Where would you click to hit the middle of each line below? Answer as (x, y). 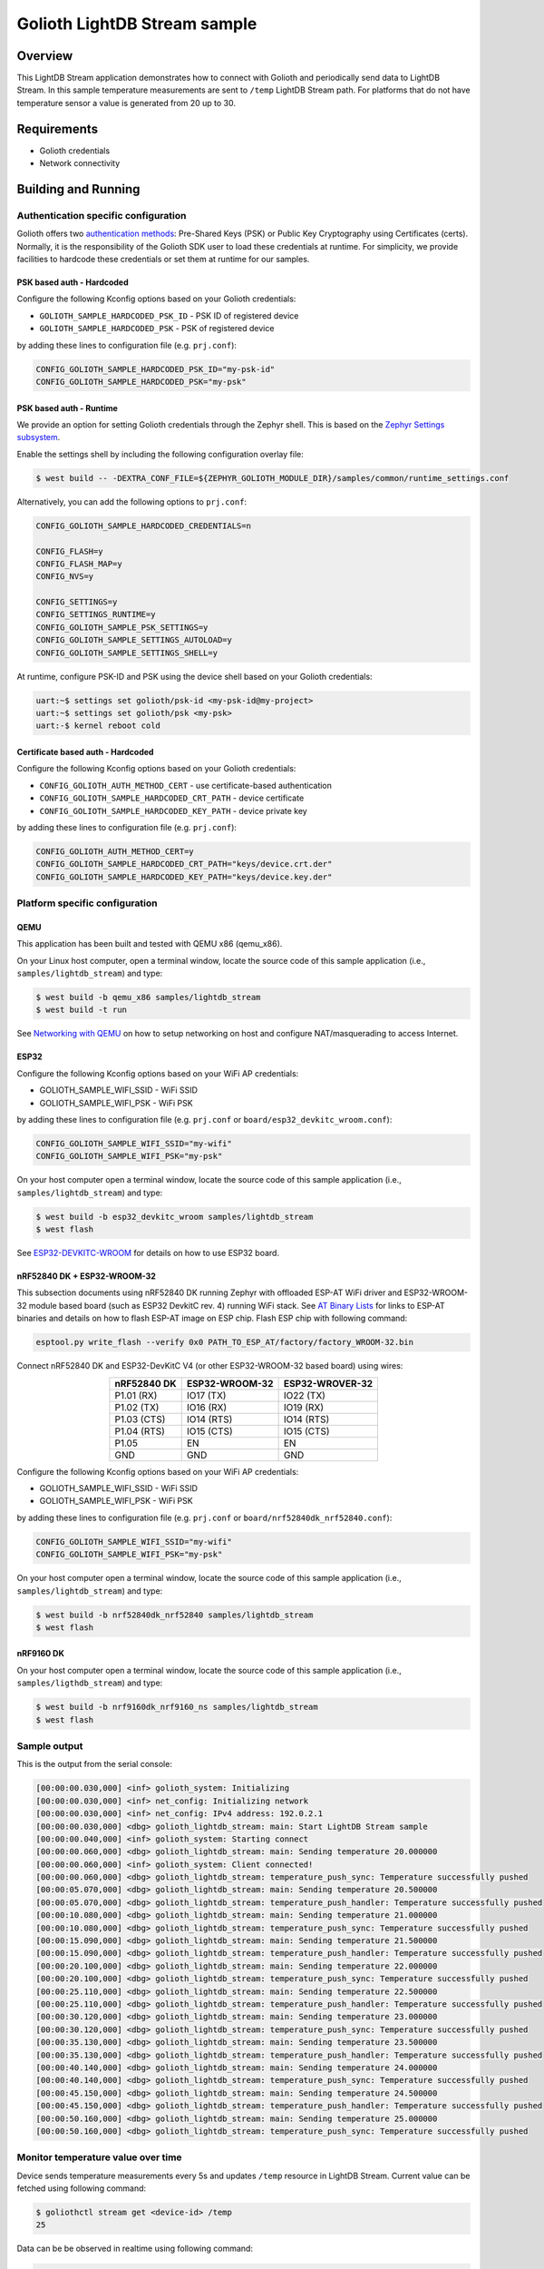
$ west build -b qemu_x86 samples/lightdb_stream (148, 997)
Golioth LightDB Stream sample (137, 24)
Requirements (58, 128)
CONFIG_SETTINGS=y (77, 602)
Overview (45, 56)
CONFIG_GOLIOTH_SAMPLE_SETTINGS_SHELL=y (126, 653)
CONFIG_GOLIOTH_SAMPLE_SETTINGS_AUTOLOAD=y (134, 640)
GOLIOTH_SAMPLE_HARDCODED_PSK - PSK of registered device (157, 329)
